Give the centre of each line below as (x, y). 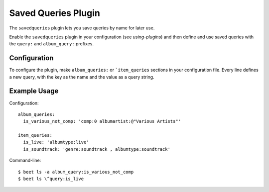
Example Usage (34, 91)
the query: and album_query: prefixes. (52, 44)
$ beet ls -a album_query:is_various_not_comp (76, 172)
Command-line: (25, 160)
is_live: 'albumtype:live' (56, 142)
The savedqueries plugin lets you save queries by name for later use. (82, 28)
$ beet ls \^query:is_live (51, 179)
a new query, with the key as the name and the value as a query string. (82, 77)
